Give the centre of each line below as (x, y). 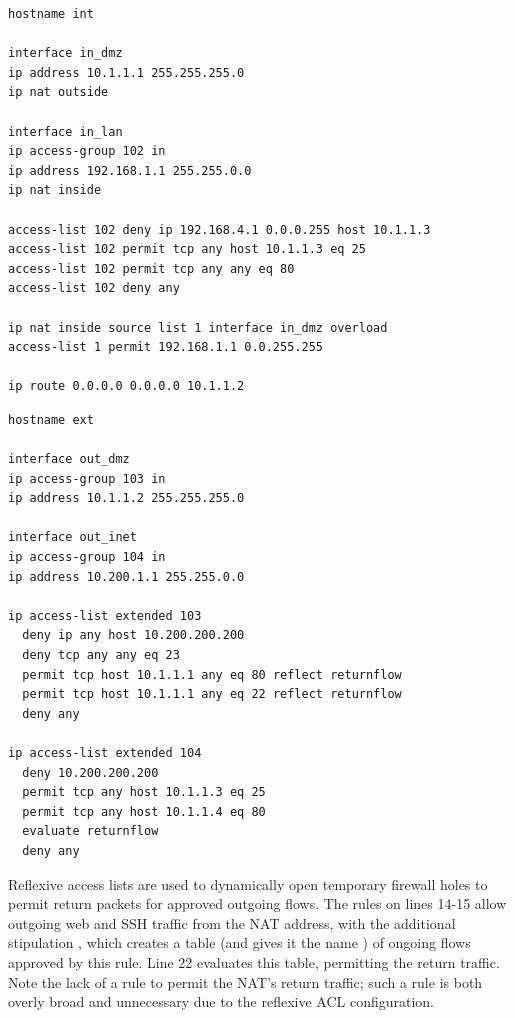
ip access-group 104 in (87, 557)
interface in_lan (65, 131)
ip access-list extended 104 (105, 752)
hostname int (51, 14)
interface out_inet (72, 537)
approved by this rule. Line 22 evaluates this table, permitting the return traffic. (254, 961)
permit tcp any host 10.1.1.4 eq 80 (144, 811)
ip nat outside (58, 92)
